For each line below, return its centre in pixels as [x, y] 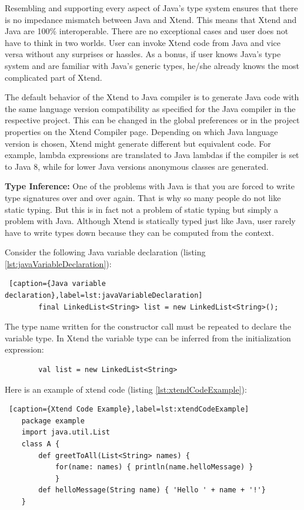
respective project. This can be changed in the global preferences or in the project [152, 120]
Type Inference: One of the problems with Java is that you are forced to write [150, 186]
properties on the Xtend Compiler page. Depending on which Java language [141, 131]
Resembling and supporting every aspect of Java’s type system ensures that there [151, 8]
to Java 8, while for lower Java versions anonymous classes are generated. [137, 166]
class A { [41, 444]
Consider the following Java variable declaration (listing [105, 252]
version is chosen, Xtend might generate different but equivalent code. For [138, 143]
